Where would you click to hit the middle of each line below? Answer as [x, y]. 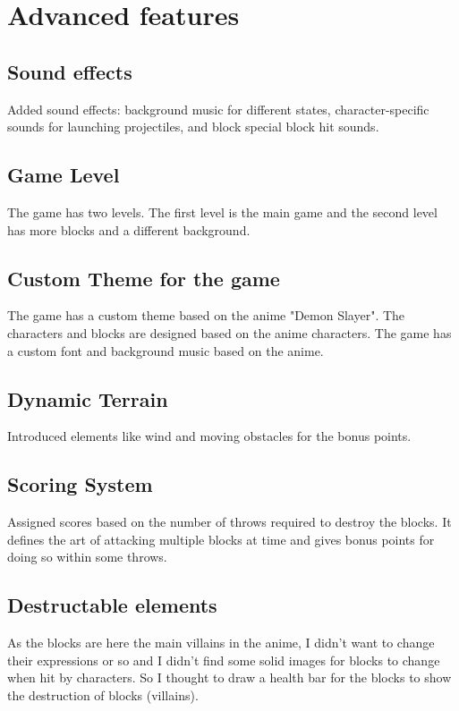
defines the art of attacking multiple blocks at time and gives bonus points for [221, 539]
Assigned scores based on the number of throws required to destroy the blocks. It [229, 522]
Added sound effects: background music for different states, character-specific [218, 109]
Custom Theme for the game [144, 278]
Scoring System [80, 484]
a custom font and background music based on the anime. [166, 350]
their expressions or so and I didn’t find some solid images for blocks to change [224, 660]
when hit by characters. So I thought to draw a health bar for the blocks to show [229, 677]
